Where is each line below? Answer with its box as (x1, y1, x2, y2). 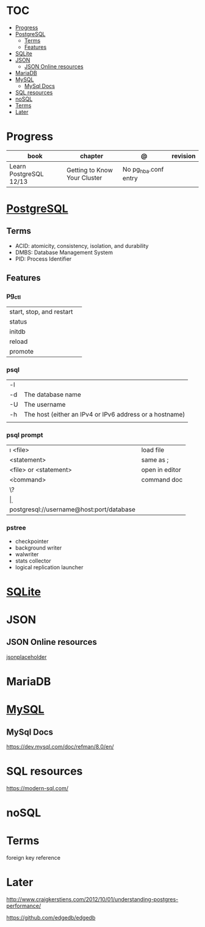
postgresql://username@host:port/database (9, 505, 135, 514)
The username (24, 401, 66, 409)
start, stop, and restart (9, 307, 73, 316)
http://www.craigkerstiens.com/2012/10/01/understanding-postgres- (6, 896, 179, 903)
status (9, 317, 27, 325)
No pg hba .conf (122, 165, 164, 175)
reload (9, 337, 28, 346)
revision (171, 151, 196, 160)
